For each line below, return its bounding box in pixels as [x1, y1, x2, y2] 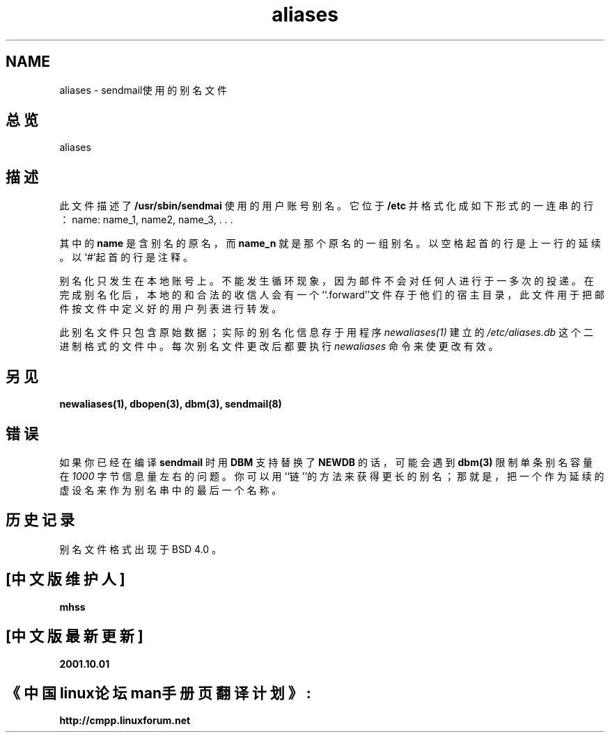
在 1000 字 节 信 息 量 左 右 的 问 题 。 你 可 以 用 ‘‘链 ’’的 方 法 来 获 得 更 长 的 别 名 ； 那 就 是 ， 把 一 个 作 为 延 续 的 [59, 470, 604, 482]
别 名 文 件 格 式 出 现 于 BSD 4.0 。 [59, 543, 222, 555]
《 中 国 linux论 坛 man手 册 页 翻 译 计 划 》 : [6, 684, 311, 702]
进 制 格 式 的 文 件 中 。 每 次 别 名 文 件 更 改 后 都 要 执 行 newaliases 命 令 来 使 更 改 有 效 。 [59, 340, 499, 353]
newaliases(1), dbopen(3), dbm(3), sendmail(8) [59, 398, 282, 410]
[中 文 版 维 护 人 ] [6, 570, 125, 588]
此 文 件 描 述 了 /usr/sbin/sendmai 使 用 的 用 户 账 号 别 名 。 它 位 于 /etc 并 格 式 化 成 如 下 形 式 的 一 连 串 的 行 [59, 200, 593, 212]
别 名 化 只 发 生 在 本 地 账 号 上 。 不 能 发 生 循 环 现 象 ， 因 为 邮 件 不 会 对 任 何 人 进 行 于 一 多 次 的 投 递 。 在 [59, 275, 594, 287]
